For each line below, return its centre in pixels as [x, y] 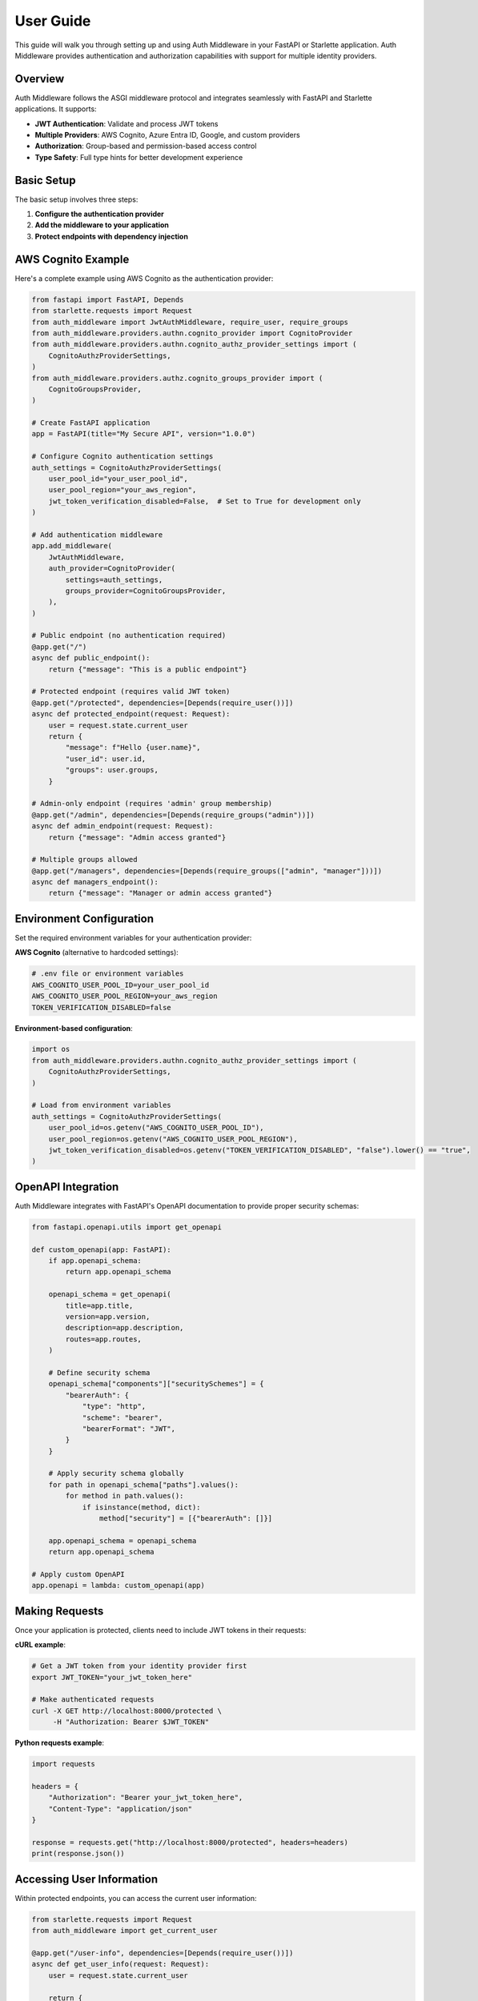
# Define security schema [99, 1372]
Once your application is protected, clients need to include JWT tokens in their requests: [161, 1630]
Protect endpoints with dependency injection [111, 236]
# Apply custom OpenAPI [78, 1574]
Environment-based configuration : [74, 1028]
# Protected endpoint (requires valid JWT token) [131, 692]
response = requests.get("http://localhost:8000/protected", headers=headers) [190, 1842]
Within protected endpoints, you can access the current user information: [136, 1898]
